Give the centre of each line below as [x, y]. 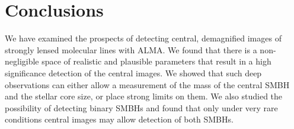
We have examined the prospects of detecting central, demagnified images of [143, 38]
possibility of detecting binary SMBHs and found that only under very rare [141, 107]
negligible [22, 61]
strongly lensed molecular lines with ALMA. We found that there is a [131, 49]
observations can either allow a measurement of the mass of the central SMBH [147, 84]
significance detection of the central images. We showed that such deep [133, 72]
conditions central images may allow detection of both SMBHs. [119, 119]
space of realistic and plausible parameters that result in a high [156, 61]
